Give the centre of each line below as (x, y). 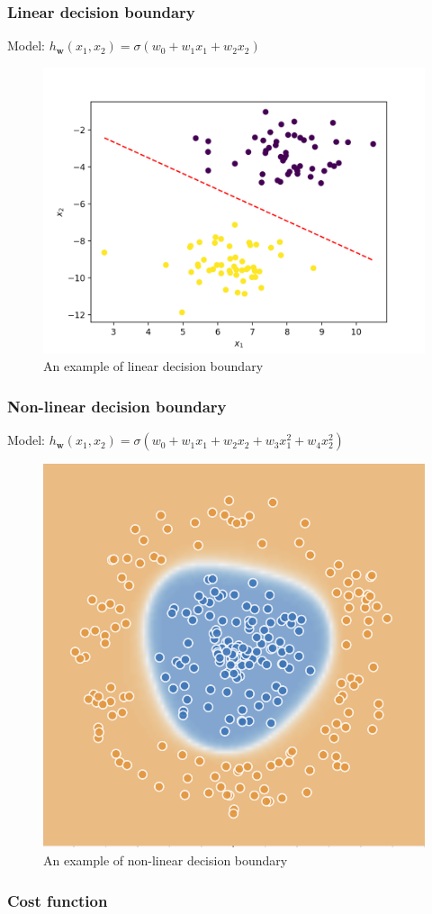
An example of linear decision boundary (153, 366)
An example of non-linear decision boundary (166, 860)
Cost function (58, 900)
